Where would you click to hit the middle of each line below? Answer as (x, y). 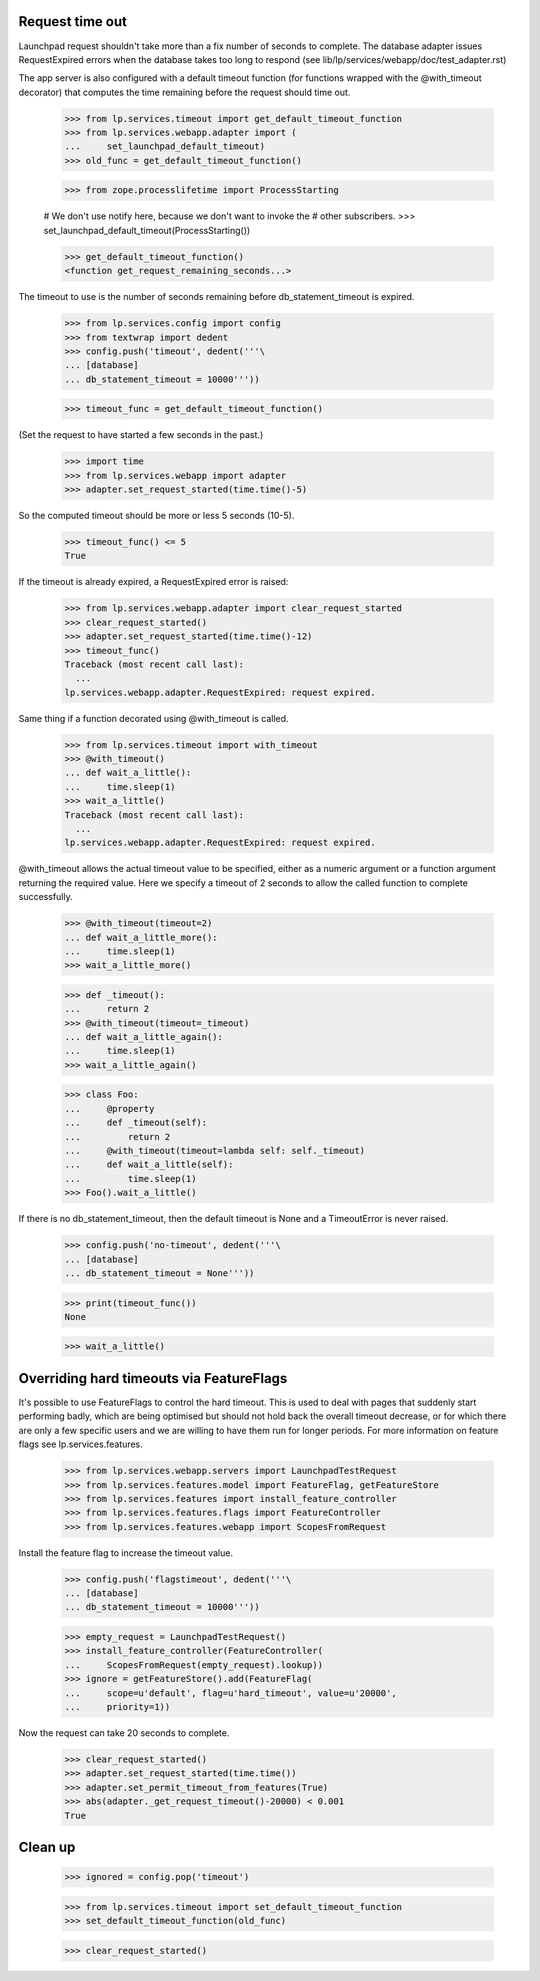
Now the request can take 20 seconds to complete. (124, 1732)
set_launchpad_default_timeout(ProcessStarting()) (147, 230)
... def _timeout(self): (136, 1123)
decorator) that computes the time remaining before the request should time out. (184, 92)
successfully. (46, 897)
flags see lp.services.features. (81, 1444)
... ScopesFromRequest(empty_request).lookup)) (194, 1664)
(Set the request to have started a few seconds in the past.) (141, 435)
